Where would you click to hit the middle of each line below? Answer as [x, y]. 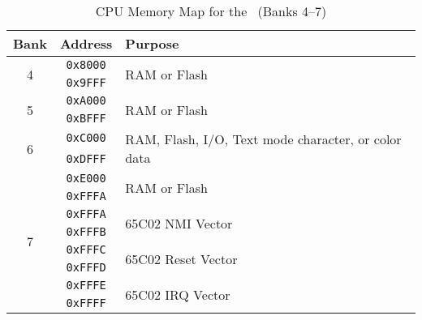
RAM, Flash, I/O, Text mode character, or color [263, 139]
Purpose [152, 43]
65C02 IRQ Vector [178, 294]
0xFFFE [86, 285]
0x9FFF [86, 83]
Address [86, 43]
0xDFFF [86, 159]
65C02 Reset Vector [181, 258]
